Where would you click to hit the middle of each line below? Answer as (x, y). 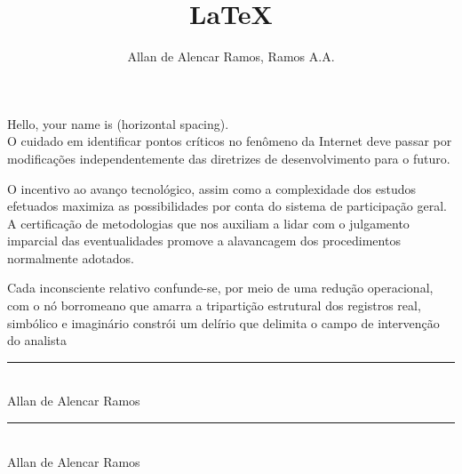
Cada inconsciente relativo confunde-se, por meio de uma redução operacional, (220, 288)
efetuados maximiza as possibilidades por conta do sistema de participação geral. (227, 206)
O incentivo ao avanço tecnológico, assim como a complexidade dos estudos (211, 188)
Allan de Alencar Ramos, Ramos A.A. (231, 56)
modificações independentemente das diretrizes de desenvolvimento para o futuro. (229, 158)
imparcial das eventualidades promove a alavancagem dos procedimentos (204, 241)
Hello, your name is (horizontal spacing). (118, 123)
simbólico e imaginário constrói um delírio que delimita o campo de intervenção (223, 322)
